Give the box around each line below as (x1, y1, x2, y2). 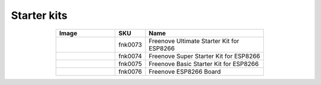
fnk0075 (118, 60, 142, 68)
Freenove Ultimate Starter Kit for (149, 37, 240, 45)
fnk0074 (118, 52, 142, 60)
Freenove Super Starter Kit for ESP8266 (149, 52, 261, 60)
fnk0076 (118, 67, 142, 76)
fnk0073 (118, 40, 142, 48)
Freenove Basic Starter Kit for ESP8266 (149, 60, 259, 68)
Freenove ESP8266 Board (149, 67, 221, 76)
